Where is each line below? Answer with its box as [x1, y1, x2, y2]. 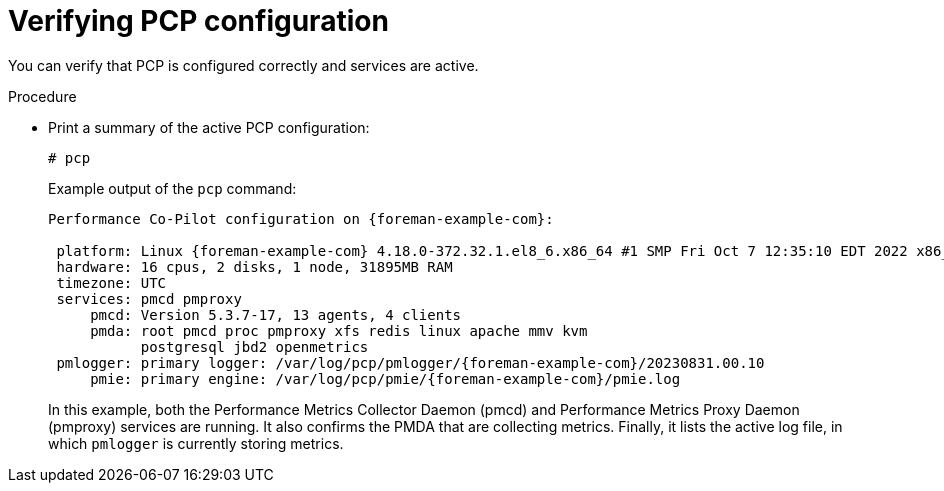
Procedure [8, 87, 77, 105]
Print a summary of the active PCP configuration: [48, 118, 370, 136]
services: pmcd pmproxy [56, 290, 242, 307]
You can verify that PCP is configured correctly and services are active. [8, 56, 479, 74]
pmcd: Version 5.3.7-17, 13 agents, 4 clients [90, 306, 462, 323]
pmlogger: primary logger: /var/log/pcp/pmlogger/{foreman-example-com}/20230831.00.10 [56, 354, 765, 371]
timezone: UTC [56, 274, 167, 291]
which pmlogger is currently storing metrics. [48, 434, 344, 452]
